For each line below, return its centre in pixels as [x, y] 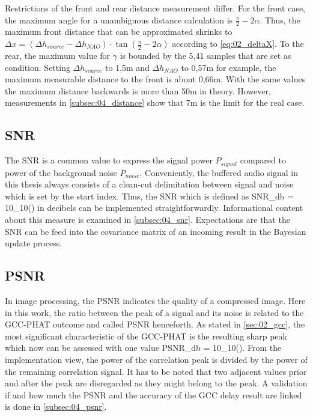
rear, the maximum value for [58, 56]
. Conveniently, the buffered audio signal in [219, 172]
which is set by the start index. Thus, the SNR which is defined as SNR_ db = [150, 196]
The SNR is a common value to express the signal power [109, 160]
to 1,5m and [127, 67]
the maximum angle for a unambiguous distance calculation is [119, 20]
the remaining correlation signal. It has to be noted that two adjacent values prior [156, 371]
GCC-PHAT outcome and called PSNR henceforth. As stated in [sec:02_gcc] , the [155, 324]
